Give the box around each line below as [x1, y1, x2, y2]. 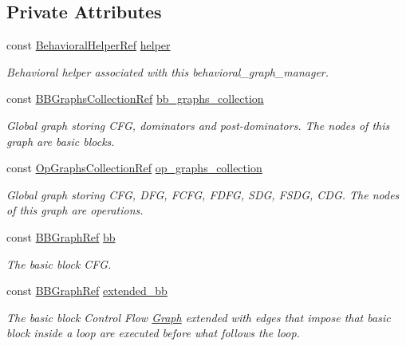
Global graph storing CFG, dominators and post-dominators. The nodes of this [6, 116, 390, 133]
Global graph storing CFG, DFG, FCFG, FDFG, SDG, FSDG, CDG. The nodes [6, 186, 400, 202]
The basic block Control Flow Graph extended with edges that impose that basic [6, 309, 391, 325]
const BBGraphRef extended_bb [6, 282, 168, 299]
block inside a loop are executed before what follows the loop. [6, 324, 300, 341]
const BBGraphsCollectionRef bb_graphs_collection [6, 90, 264, 107]
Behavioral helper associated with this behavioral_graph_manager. [6, 63, 329, 80]
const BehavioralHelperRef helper [6, 37, 171, 53]
